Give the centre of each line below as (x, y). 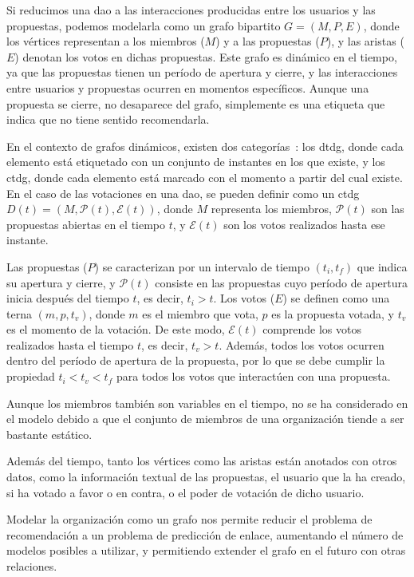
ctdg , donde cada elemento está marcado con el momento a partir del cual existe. (205, 177)
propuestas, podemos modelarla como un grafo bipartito (144, 25)
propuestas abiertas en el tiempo (86, 224)
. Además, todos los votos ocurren (302, 344)
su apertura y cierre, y (61, 282)
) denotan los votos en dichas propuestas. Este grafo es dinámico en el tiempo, (206, 56)
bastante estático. (49, 434)
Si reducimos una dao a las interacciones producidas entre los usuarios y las (191, 10)
